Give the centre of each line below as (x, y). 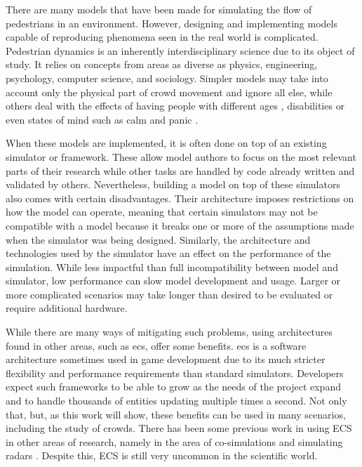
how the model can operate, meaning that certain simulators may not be (162, 212)
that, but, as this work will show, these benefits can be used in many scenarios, (176, 414)
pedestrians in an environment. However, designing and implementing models (172, 23)
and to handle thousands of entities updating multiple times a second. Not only (176, 401)
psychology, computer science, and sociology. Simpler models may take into (167, 78)
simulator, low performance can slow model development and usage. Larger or (173, 281)
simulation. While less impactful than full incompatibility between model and (172, 267)
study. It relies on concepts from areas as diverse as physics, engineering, (162, 64)
